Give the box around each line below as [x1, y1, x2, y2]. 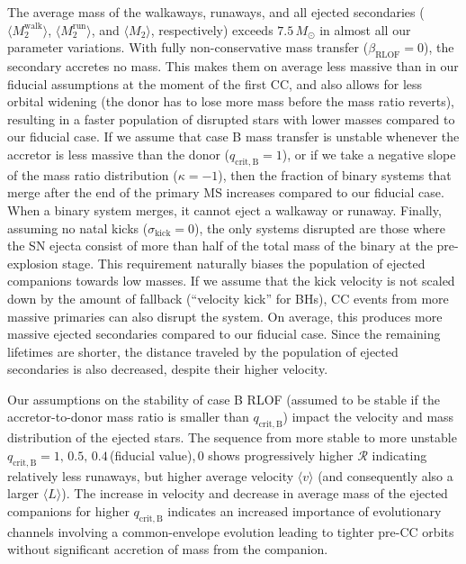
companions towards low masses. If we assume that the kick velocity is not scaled [7, 271, 455, 290]
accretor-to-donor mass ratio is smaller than [7, 407, 249, 426]
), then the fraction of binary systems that [218, 165, 452, 184]
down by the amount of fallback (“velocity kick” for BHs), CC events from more [7, 288, 449, 307]
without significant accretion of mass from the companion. [7, 540, 328, 559]
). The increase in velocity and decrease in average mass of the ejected [61, 484, 448, 503]
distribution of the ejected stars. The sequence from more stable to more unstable [7, 428, 457, 447]
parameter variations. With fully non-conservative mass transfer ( [7, 38, 369, 57]
